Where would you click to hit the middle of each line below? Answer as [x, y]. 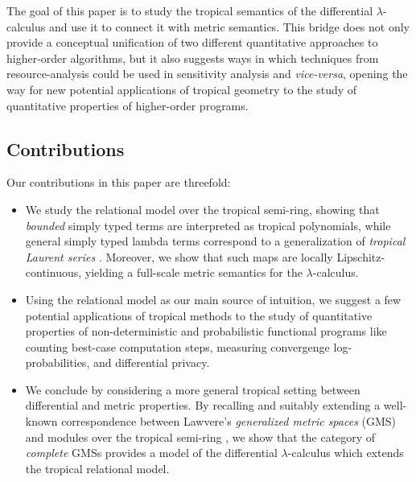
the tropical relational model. [97, 468]
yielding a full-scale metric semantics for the [194, 272]
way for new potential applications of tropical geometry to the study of [182, 89]
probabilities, [58, 363]
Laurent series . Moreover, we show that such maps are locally [179, 256]
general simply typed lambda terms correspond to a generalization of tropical [215, 241]
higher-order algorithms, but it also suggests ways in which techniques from [193, 58]
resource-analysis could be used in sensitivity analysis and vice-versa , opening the [207, 74]
